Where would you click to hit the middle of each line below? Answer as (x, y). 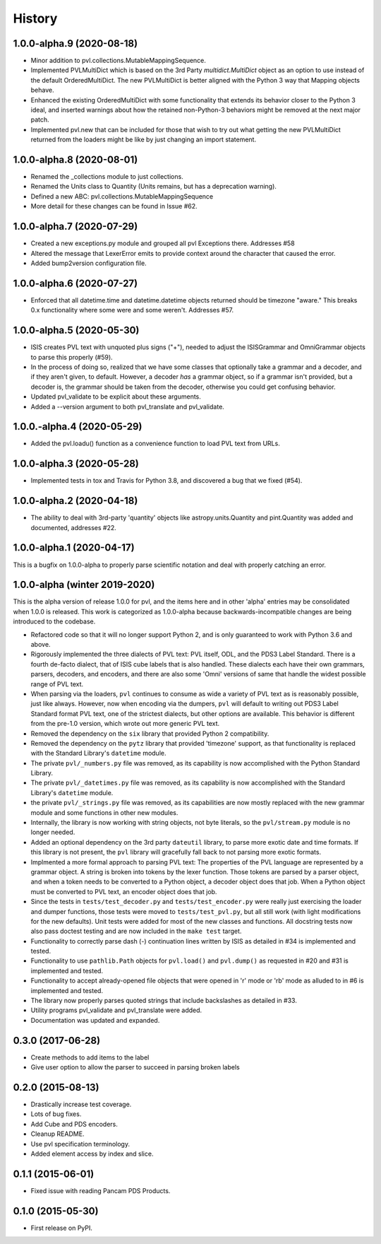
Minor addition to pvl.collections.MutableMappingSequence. (118, 61)
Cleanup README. (58, 1134)
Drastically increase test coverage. (81, 1104)
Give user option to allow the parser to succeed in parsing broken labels (135, 1067)
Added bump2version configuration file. (89, 263)
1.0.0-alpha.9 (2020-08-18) (75, 43)
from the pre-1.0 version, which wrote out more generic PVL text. (125, 724)
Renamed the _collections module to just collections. (107, 177)
